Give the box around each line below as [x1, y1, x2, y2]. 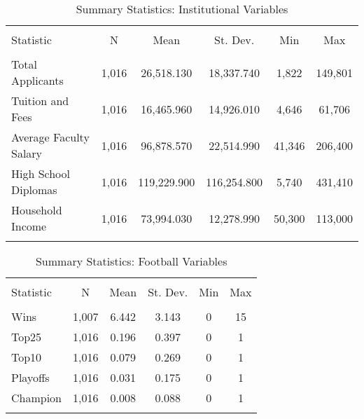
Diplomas [11, 181, 57, 198]
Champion [11, 390, 62, 406]
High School [11, 165, 71, 181]
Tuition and [11, 92, 69, 109]
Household [11, 202, 62, 218]
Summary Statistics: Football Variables [35, 253, 227, 269]
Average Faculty [11, 129, 90, 145]
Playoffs [11, 369, 50, 385]
